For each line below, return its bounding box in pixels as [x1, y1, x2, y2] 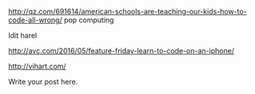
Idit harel [8, 31, 38, 40]
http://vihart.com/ [8, 61, 66, 71]
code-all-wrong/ [8, 15, 62, 25]
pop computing [63, 15, 114, 25]
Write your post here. [8, 77, 78, 86]
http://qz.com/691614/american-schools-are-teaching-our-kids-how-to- [8, 7, 248, 16]
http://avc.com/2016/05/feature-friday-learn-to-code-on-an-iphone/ [8, 46, 234, 55]
